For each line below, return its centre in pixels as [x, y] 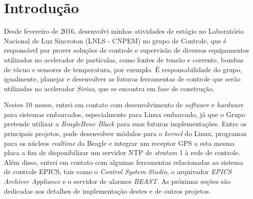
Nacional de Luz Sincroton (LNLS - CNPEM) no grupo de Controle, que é [115, 40]
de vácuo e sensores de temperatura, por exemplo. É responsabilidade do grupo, [123, 69]
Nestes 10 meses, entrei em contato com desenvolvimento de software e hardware [124, 105]
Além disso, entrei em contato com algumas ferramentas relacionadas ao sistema [124, 162]
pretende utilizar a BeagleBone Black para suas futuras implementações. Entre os [125, 124]
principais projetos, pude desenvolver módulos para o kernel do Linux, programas [125, 133]
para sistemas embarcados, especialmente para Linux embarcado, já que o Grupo [125, 114]
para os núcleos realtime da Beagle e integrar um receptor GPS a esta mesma [119, 143]
